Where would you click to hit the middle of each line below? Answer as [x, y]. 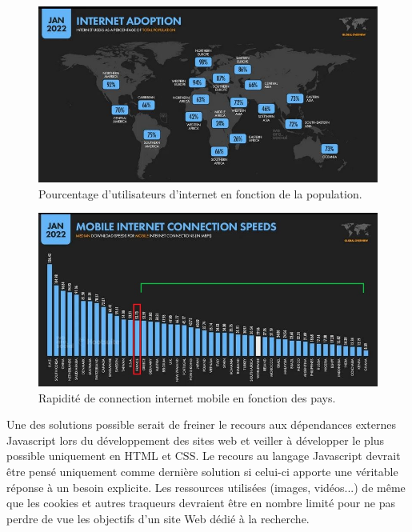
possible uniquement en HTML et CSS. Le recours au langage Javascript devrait [204, 456]
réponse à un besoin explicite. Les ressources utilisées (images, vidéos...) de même [206, 487]
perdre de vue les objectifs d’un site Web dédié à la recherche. [158, 518]
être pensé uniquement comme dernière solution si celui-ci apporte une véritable [202, 472]
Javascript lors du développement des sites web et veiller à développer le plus [196, 440]
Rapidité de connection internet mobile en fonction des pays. [187, 397]
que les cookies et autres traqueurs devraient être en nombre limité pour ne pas [201, 503]
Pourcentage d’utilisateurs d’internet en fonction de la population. [200, 193]
